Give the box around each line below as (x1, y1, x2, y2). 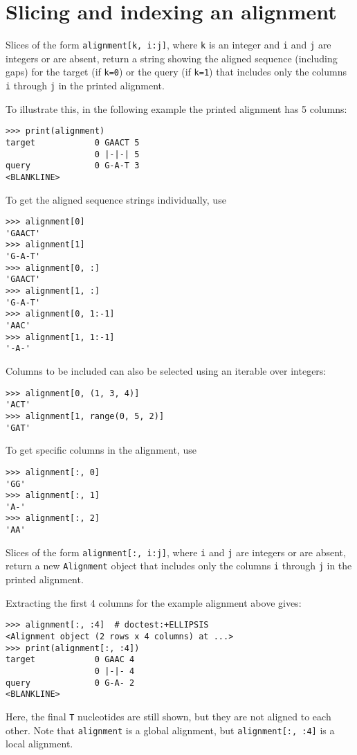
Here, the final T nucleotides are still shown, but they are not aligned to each (6, 709, 331, 723)
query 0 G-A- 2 (6, 677, 135, 688)
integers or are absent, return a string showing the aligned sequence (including (6, 51, 338, 65)
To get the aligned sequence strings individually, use (6, 192, 226, 206)
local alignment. (6, 736, 73, 751)
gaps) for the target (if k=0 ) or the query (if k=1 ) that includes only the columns (6, 64, 347, 79)
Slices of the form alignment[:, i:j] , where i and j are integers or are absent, (6, 544, 346, 559)
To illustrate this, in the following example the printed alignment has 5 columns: (6, 101, 347, 116)
